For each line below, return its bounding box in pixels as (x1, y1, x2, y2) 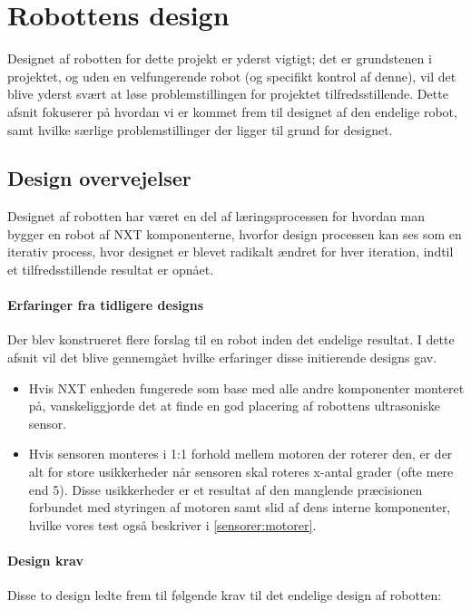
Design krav (7, 551, 83, 569)
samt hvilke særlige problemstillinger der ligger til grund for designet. (7, 120, 393, 139)
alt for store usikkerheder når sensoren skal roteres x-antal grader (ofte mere (28, 462, 454, 481)
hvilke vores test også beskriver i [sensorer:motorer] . (28, 515, 317, 534)
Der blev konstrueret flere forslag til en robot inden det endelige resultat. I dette (7, 330, 455, 349)
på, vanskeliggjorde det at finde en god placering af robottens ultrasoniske (28, 396, 440, 415)
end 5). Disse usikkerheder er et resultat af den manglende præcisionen (28, 479, 423, 499)
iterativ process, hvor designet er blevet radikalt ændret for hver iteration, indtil (7, 242, 454, 261)
